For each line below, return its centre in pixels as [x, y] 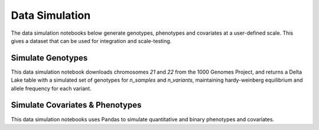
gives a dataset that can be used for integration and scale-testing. [91, 41]
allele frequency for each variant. [51, 88]
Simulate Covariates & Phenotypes [76, 105]
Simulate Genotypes [49, 58]
